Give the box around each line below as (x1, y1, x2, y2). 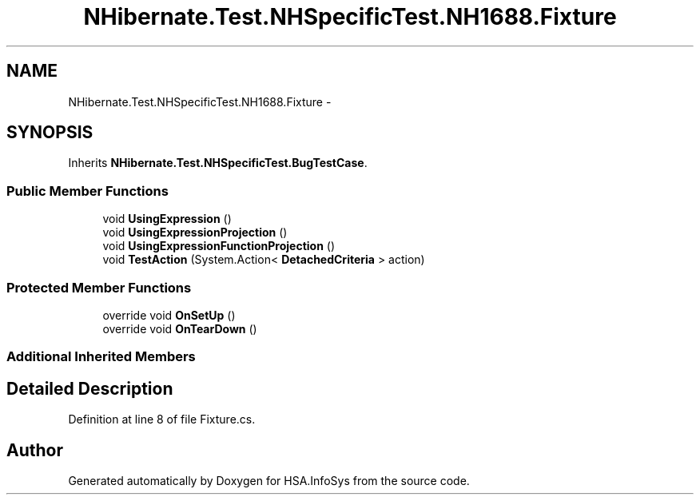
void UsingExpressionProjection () (102, 225, 288, 240)
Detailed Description (6, 378, 173, 399)
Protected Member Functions (6, 279, 192, 296)
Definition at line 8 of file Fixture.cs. (68, 412, 256, 427)
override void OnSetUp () (102, 308, 236, 322)
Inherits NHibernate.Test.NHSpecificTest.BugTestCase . (68, 156, 368, 170)
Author (6, 439, 63, 460)
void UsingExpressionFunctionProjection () (102, 239, 336, 253)
